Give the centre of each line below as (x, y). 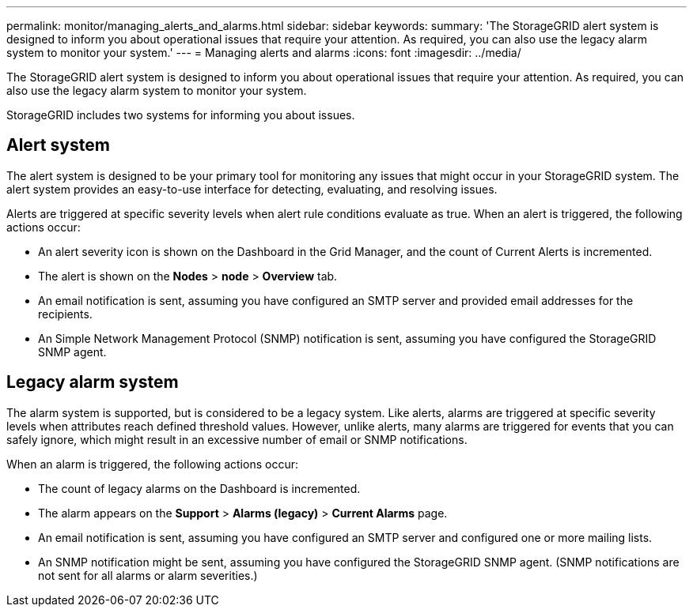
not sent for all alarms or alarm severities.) (148, 575)
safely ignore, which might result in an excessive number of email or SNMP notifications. (237, 439)
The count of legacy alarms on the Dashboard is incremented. (199, 488)
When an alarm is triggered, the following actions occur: (152, 464)
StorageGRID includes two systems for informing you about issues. (181, 115)
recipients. (65, 314)
